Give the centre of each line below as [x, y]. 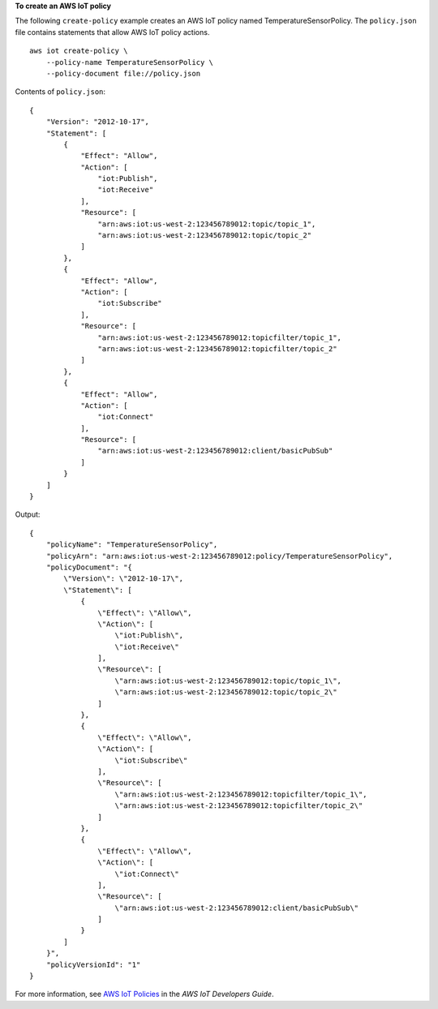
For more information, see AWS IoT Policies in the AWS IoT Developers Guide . [144, 994]
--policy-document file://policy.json [123, 73]
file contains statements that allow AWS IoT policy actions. [112, 32]
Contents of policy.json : [60, 92]
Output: [28, 514]
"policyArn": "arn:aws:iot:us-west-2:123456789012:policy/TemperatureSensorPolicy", [219, 556]
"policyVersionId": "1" [93, 964]
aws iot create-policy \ [79, 51]
